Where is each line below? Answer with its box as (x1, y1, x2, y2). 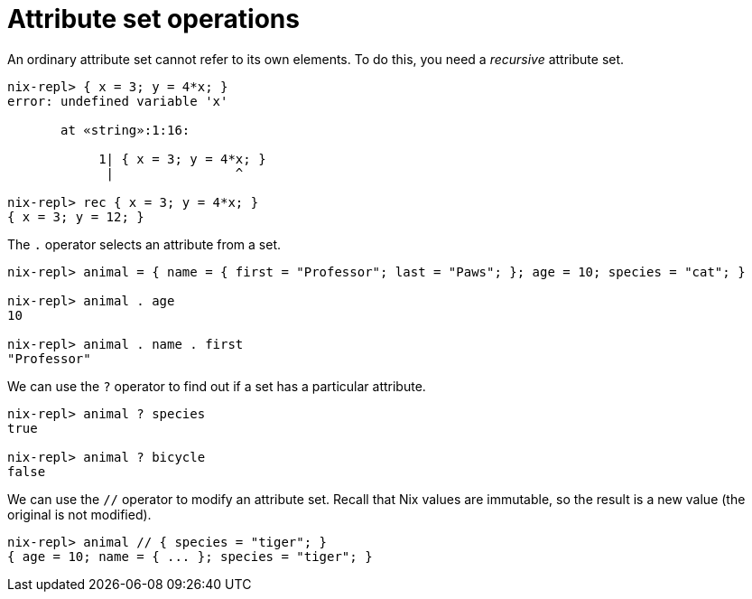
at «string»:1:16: (60, 122, 190, 137)
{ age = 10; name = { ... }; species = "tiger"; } (7, 548, 373, 564)
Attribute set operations (7, 4, 300, 34)
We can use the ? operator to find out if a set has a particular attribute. (7, 378, 426, 394)
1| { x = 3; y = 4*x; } (98, 151, 266, 166)
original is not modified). (7, 506, 152, 522)
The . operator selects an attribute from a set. (7, 236, 282, 252)
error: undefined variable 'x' (7, 93, 228, 108)
